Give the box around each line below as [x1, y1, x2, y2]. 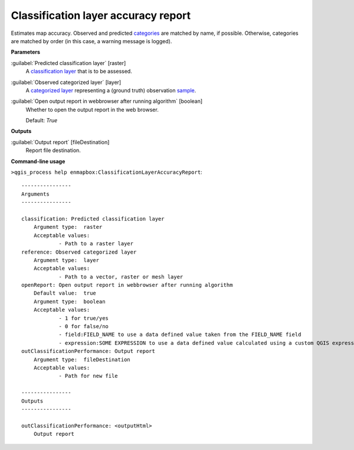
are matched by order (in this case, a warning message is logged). [11, 37, 172, 44]
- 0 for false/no [58, 323, 109, 330]
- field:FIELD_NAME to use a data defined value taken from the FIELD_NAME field [58, 331, 301, 338]
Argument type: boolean [33, 298, 106, 305]
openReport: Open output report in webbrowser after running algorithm [21, 281, 233, 289]
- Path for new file [58, 373, 118, 380]
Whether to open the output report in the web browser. [25, 106, 159, 113]
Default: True [25, 117, 58, 124]
